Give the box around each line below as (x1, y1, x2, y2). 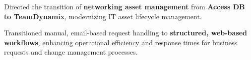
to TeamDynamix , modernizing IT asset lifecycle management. (4, 11, 202, 21)
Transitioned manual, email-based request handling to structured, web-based (4, 28, 248, 38)
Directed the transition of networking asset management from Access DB (4, 1, 245, 11)
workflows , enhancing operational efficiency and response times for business (4, 37, 238, 47)
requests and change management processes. (4, 47, 138, 57)
